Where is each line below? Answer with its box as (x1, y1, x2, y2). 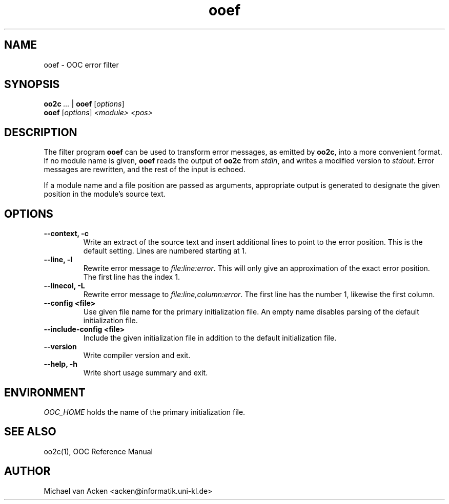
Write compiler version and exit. (83, 351, 191, 360)
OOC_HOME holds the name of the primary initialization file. (44, 407, 246, 416)
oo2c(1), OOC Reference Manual (44, 447, 153, 456)
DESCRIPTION (4, 125, 77, 139)
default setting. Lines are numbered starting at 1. (83, 246, 247, 256)
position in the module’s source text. (44, 190, 166, 199)
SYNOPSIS (4, 78, 60, 91)
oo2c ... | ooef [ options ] (44, 99, 125, 109)
